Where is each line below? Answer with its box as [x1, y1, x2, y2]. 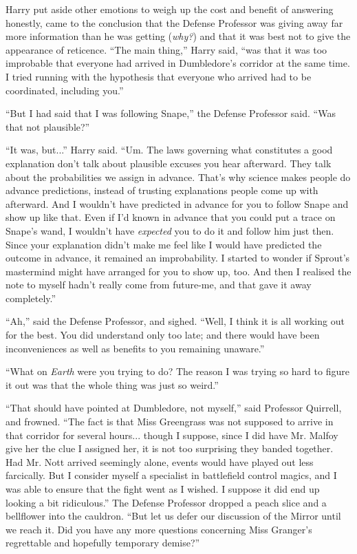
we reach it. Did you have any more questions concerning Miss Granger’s [6, 522, 312, 536]
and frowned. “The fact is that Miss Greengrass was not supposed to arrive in [6, 414, 334, 429]
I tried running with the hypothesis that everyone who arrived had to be [6, 69, 312, 83]
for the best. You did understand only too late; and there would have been [6, 328, 320, 342]
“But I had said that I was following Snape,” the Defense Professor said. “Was [6, 106, 336, 120]
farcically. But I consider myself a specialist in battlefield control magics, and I [6, 468, 337, 482]
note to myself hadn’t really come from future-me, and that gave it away [6, 277, 312, 292]
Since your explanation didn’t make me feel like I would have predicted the [6, 237, 322, 251]
